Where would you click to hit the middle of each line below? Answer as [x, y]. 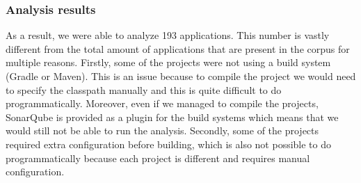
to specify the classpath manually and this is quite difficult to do [144, 89]
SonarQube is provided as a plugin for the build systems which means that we [172, 117]
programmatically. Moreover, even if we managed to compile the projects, [162, 103]
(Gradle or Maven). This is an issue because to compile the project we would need [181, 76]
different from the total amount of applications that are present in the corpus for [178, 48]
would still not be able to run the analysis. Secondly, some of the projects [162, 130]
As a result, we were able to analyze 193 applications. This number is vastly [168, 35]
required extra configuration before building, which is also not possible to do [169, 144]
